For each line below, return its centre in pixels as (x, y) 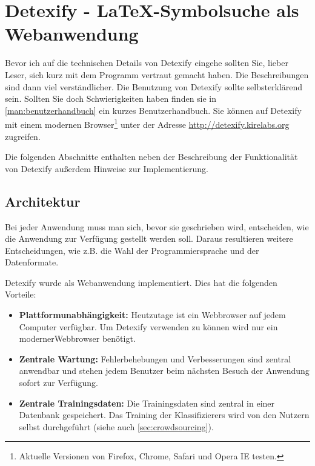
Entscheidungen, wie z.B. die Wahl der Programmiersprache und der (132, 250)
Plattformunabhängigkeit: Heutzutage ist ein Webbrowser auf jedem (152, 315)
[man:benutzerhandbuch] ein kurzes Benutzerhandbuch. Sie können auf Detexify (153, 110)
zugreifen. (23, 136)
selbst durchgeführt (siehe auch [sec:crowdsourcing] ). (116, 426)
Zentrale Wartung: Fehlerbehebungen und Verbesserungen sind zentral (155, 358)
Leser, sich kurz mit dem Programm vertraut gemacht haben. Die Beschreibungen (157, 74)
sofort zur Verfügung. (58, 383)
